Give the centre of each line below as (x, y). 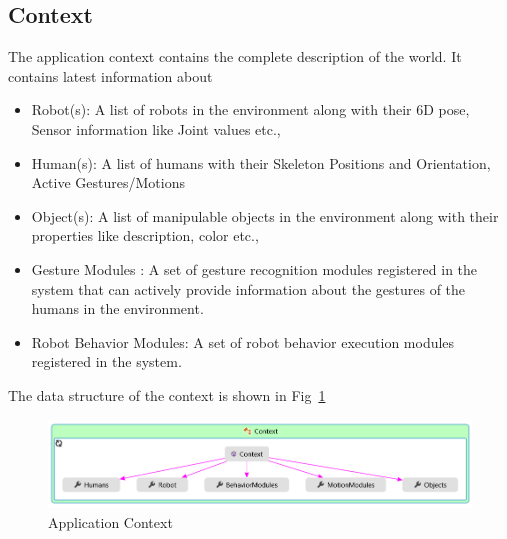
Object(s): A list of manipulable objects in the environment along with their (265, 215)
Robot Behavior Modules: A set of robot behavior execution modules (243, 341)
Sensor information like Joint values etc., (156, 128)
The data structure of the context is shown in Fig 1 (167, 394)
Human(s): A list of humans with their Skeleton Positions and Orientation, (261, 162)
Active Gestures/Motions (108, 182)
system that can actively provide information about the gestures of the (248, 288)
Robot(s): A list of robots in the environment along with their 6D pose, (250, 109)
